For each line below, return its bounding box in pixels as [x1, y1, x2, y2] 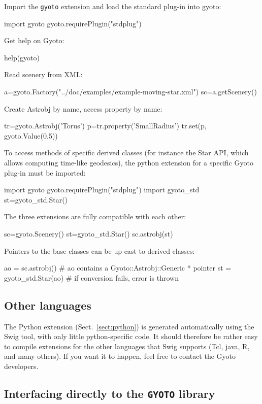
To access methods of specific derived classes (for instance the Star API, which [4, 147, 249, 158]
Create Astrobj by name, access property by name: [4, 103, 162, 114]
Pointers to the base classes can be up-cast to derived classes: [4, 245, 195, 256]
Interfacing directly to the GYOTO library [4, 385, 215, 401]
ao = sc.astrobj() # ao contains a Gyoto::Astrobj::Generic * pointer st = [4, 262, 232, 273]
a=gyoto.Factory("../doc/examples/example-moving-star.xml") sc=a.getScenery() [4, 86, 257, 97]
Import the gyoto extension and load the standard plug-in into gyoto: [4, 1, 221, 11]
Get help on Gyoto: [4, 35, 64, 46]
